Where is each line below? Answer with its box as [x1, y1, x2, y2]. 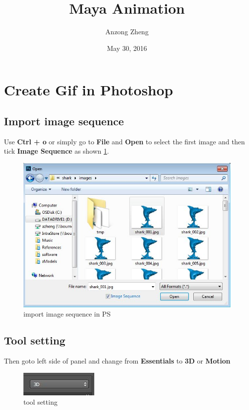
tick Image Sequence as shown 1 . [4, 146, 109, 156]
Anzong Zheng [105, 26, 149, 37]
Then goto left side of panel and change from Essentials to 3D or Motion [4, 356, 230, 366]
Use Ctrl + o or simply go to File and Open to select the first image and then [4, 136, 245, 146]
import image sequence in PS [23, 309, 111, 319]
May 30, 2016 [106, 43, 147, 53]
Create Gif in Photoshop [4, 80, 173, 100]
